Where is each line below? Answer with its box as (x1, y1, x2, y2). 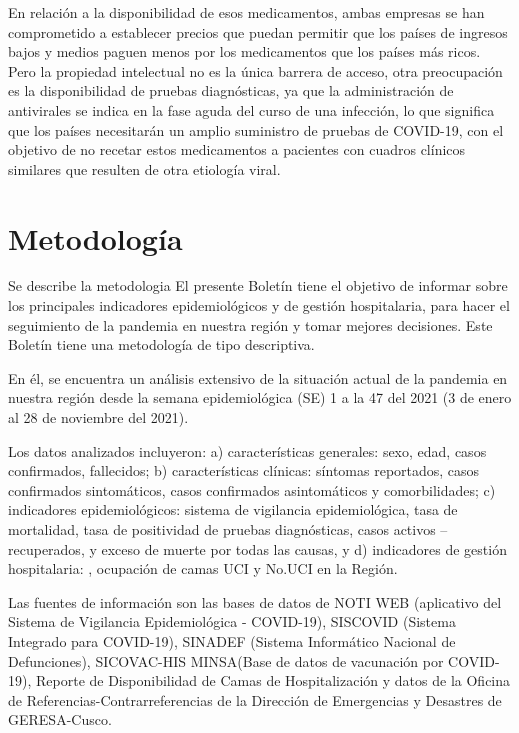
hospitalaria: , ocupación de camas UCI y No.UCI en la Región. (8, 558, 398, 579)
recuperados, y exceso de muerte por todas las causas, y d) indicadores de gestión (8, 538, 507, 559)
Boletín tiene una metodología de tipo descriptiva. (8, 334, 315, 355)
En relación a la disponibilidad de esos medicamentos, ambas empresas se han (8, 2, 485, 22)
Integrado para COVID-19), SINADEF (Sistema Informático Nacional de (8, 630, 456, 651)
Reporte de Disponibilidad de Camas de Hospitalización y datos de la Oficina (35, 670, 511, 691)
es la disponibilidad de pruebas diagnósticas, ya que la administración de (8, 80, 454, 101)
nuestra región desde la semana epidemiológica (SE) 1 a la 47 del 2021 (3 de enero (8, 387, 512, 408)
